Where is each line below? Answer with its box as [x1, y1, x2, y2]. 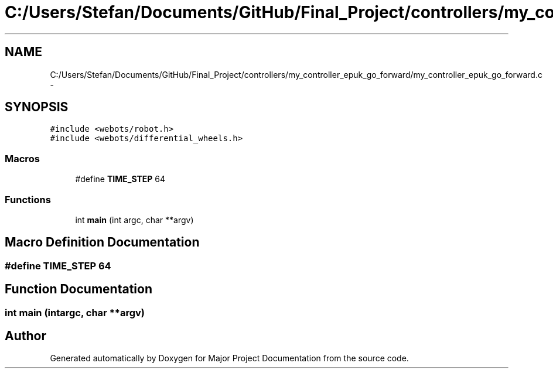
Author [5, 328, 46, 344]
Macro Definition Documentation [5, 235, 200, 250]
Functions [5, 193, 51, 206]
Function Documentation [5, 282, 152, 297]
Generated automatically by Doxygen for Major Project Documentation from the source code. [50, 353, 409, 364]
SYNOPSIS [5, 100, 69, 115]
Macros [5, 152, 40, 165]
